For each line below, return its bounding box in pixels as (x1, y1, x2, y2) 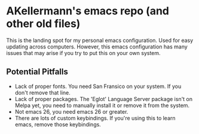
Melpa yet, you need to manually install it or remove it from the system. (14, 102, 190, 109)
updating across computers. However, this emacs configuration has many (6, 43, 188, 50)
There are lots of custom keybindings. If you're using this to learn (14, 114, 176, 121)
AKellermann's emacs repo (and (6, 4, 169, 18)
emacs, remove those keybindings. (14, 121, 102, 128)
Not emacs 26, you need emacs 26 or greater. (14, 108, 128, 115)
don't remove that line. (14, 89, 71, 96)
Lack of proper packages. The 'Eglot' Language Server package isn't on (14, 95, 193, 102)
